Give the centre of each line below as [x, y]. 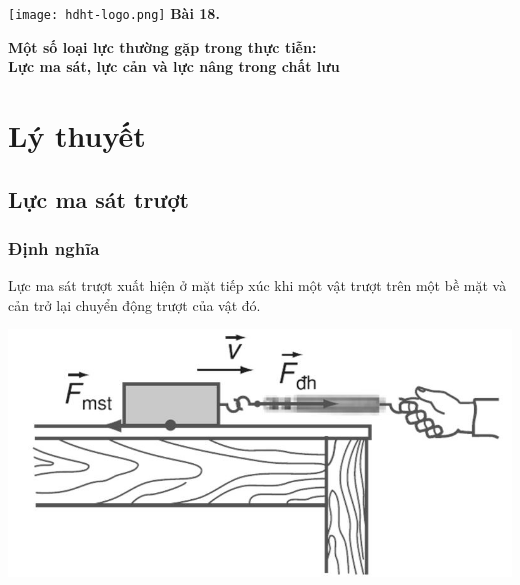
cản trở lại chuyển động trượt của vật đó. [134, 304]
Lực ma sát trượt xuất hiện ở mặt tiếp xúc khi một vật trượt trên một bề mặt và [257, 285]
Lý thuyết [77, 135]
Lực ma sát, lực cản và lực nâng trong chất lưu [174, 66]
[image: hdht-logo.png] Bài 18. [114, 13]
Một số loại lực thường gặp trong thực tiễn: [162, 46]
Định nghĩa [54, 247]
